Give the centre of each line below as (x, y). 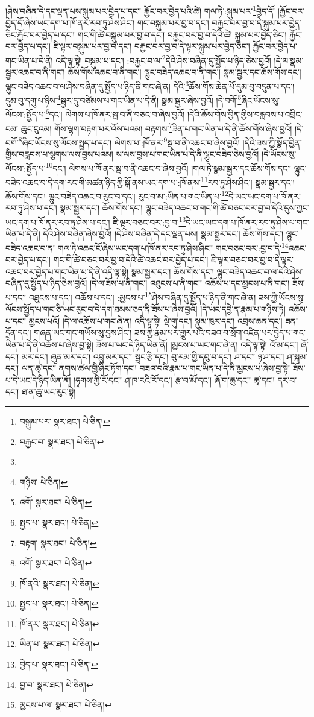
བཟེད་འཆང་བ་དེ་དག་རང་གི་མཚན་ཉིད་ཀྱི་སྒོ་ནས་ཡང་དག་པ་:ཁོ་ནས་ (103, 182)
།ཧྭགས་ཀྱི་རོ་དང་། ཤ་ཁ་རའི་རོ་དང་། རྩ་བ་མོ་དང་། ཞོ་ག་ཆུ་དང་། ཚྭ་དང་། (174, 380)
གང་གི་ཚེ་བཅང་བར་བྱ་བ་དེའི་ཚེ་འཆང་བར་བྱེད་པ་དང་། (131, 260)
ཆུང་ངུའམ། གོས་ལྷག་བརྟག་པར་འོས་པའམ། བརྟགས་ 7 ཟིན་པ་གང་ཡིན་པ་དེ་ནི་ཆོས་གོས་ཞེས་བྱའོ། (156, 127)
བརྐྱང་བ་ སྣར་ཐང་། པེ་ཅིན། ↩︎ (62, 441)
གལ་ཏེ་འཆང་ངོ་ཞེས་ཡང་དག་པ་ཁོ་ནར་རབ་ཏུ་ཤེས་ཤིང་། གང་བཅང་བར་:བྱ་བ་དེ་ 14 (173, 247)
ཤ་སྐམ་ (297, 356)
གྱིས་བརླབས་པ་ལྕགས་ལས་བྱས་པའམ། (59, 154)
